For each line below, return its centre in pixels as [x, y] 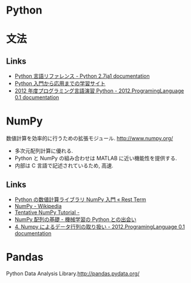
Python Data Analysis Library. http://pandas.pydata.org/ [73, 273]
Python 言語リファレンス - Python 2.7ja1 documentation [82, 76]
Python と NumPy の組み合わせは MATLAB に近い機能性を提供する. [96, 158]
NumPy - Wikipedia [38, 206]
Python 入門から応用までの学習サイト [60, 84]
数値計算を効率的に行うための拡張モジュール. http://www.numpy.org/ [90, 139]
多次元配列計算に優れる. [44, 151]
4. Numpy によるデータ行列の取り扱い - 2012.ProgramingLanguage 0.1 [100, 226]
